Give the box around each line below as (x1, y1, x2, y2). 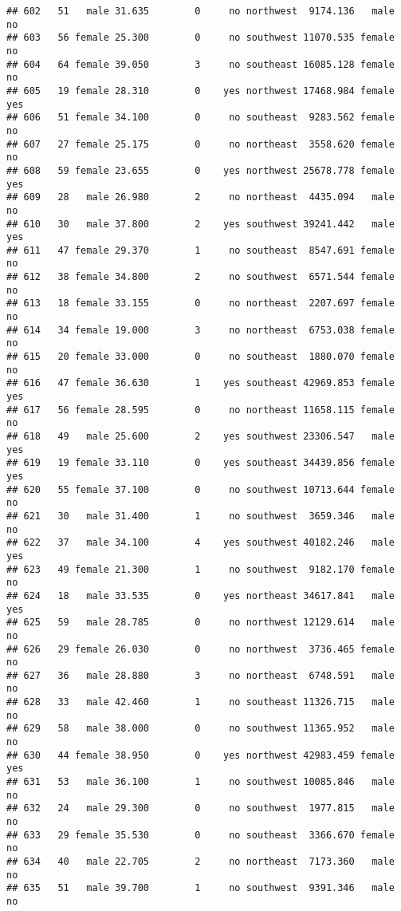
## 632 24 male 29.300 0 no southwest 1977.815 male (6, 803, 395, 814)
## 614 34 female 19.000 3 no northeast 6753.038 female (6, 324, 395, 336)
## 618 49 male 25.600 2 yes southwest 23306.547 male (6, 431, 395, 442)
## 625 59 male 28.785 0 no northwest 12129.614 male (6, 617, 395, 629)
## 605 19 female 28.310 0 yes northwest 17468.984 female (6, 85, 395, 97)
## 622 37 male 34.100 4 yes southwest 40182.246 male (6, 537, 395, 549)
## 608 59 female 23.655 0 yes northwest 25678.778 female (6, 164, 395, 176)
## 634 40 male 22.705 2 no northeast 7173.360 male (6, 856, 395, 867)
